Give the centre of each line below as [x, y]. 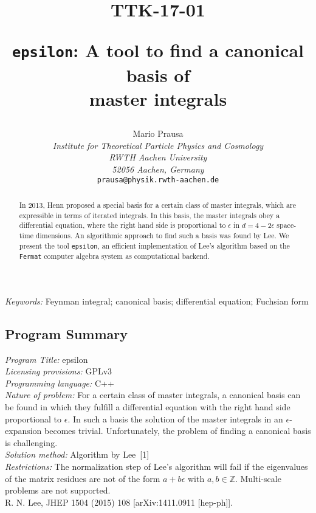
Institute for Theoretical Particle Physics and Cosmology [158, 145]
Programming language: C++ [60, 383]
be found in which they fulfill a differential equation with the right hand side [148, 406]
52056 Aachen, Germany [158, 169]
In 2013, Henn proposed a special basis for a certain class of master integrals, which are [157, 205]
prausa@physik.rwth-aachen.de [158, 180]
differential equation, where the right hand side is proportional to [122, 225]
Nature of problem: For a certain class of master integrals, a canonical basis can [153, 395]
